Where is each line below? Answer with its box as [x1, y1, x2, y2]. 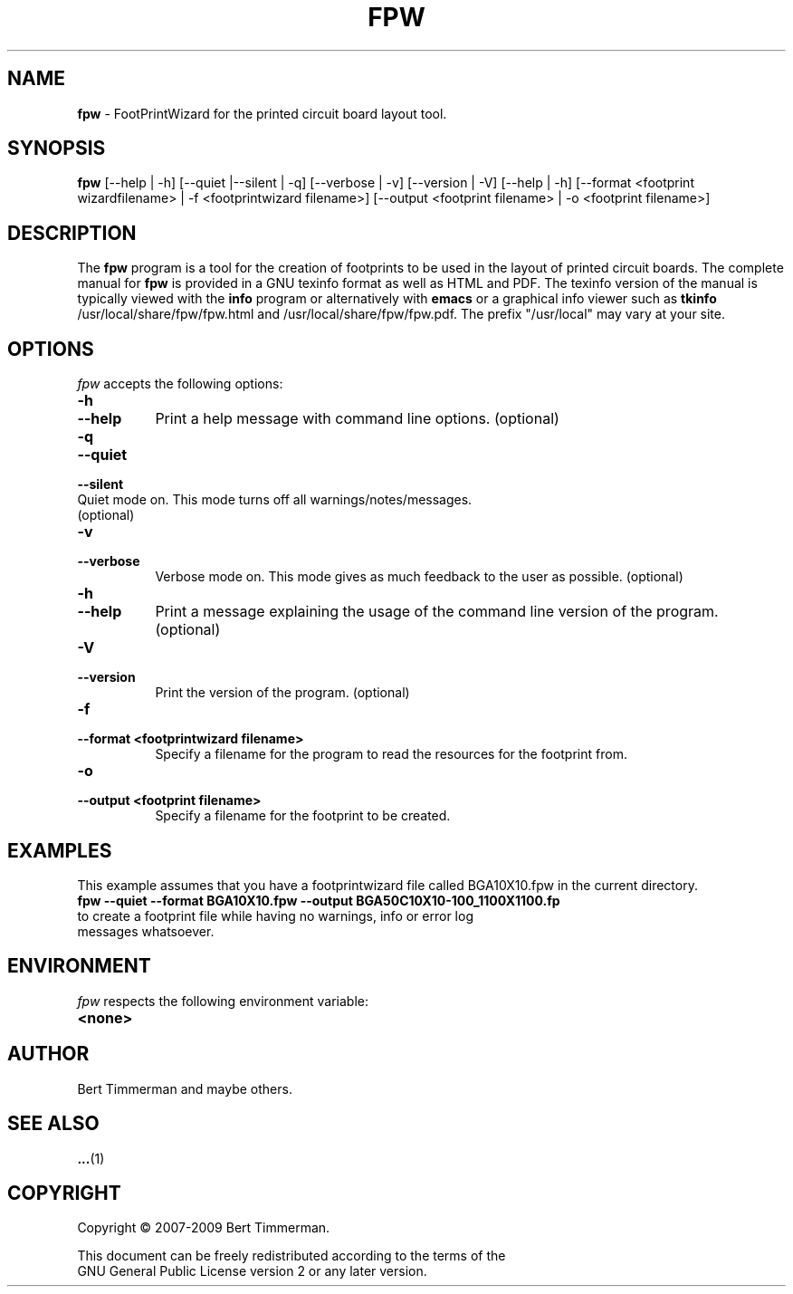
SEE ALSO [7, 1112, 100, 1136]
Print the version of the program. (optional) [155, 685, 410, 701]
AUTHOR [7, 1042, 90, 1066]
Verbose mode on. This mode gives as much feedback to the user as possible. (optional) [155, 569, 683, 585]
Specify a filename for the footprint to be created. [155, 808, 451, 824]
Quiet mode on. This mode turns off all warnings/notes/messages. [77, 492, 473, 508]
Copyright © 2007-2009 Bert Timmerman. [77, 1220, 330, 1236]
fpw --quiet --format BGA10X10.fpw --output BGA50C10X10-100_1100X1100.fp [77, 892, 560, 908]
